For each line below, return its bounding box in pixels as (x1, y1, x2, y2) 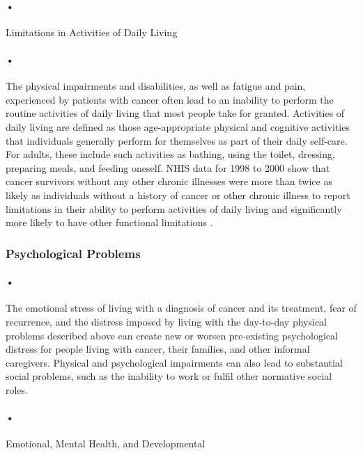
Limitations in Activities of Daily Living (6, 24, 178, 39)
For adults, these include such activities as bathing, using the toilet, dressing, (6, 147, 336, 161)
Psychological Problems (6, 244, 141, 262)
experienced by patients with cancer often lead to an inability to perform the (6, 92, 334, 106)
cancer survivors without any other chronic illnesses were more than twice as (6, 174, 332, 189)
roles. (6, 382, 29, 397)
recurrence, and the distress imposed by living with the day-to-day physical (6, 314, 327, 328)
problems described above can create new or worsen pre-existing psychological (6, 328, 338, 342)
